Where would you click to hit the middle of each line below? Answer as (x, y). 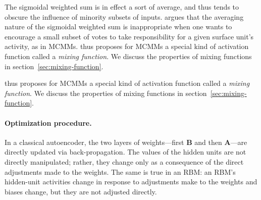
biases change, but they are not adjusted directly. (81, 191)
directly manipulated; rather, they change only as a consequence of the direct (124, 161)
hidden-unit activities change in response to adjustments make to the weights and (131, 182)
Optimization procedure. (48, 122)
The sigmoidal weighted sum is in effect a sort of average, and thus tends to (122, 7)
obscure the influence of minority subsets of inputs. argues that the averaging (124, 16)
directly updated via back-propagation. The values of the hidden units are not (125, 152)
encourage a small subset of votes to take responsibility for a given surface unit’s (129, 36)
